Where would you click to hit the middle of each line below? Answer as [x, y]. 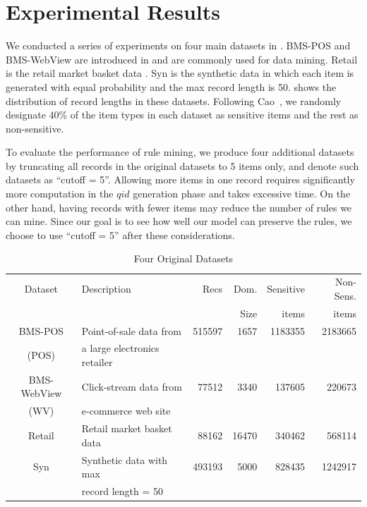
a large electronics [120, 348]
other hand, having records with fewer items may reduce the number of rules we [179, 207]
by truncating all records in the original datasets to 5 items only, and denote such [182, 165]
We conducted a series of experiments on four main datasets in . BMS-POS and [178, 45]
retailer [97, 362]
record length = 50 [122, 491]
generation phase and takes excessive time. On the [242, 194]
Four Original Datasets [183, 258]
